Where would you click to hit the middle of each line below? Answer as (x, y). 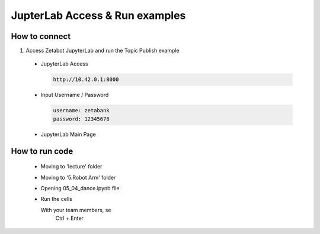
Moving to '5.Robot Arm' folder (78, 177)
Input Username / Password (75, 95)
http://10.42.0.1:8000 (86, 79)
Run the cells (56, 199)
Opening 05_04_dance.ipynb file (80, 188)
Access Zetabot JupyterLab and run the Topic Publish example (103, 51)
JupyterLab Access (64, 64)
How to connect (41, 36)
